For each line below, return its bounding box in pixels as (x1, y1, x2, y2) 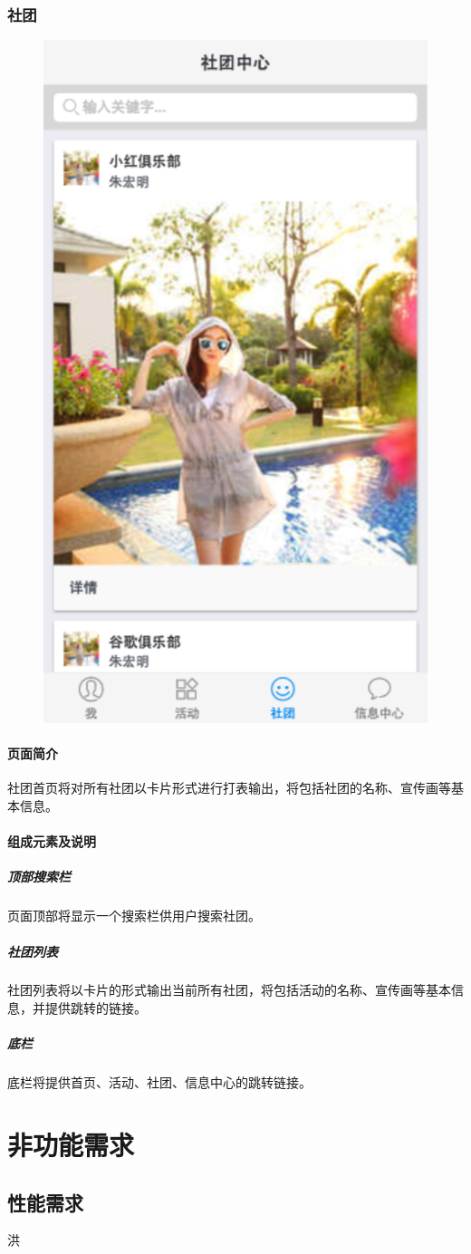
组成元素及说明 (7, 832, 96, 851)
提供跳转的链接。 (44, 998, 147, 1018)
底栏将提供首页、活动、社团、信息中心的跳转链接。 (7, 1073, 312, 1092)
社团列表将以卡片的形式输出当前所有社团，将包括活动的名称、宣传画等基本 (7, 980, 451, 999)
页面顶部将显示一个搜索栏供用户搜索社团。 (7, 906, 261, 925)
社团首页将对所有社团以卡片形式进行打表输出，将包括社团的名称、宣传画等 (7, 778, 451, 797)
